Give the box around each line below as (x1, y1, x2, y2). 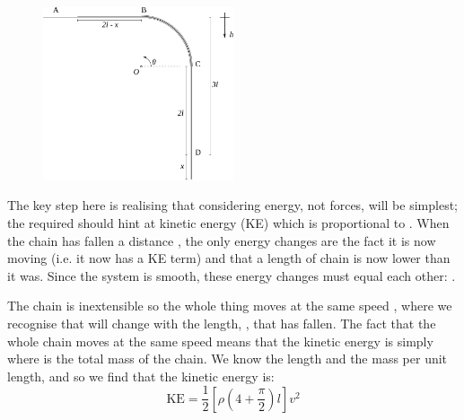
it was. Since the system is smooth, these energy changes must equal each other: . (7, 266, 456, 284)
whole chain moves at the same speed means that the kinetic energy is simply (7, 331, 433, 350)
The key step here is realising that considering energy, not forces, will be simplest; (7, 196, 458, 214)
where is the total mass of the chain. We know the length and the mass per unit (7, 349, 448, 368)
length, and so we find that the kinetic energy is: (7, 366, 275, 385)
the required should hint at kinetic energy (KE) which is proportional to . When (7, 214, 450, 232)
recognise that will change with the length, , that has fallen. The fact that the (7, 314, 436, 333)
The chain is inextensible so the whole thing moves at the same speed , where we (7, 296, 452, 315)
